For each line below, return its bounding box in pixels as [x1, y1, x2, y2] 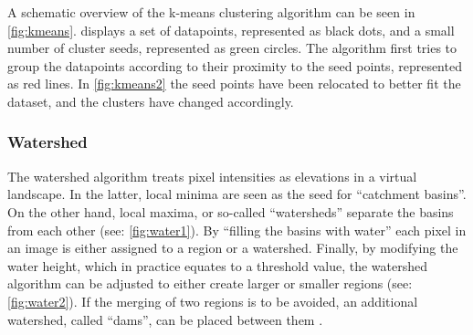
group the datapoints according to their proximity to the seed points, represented [7, 56, 462, 75]
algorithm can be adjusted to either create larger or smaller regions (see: [7, 274, 413, 293]
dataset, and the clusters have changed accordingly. [7, 91, 294, 110]
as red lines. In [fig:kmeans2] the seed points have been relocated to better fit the [7, 74, 461, 93]
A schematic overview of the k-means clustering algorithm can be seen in [7, 3, 415, 21]
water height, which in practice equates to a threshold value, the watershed [7, 256, 428, 275]
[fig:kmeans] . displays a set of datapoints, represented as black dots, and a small [7, 20, 455, 39]
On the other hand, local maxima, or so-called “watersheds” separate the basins [7, 202, 454, 221]
